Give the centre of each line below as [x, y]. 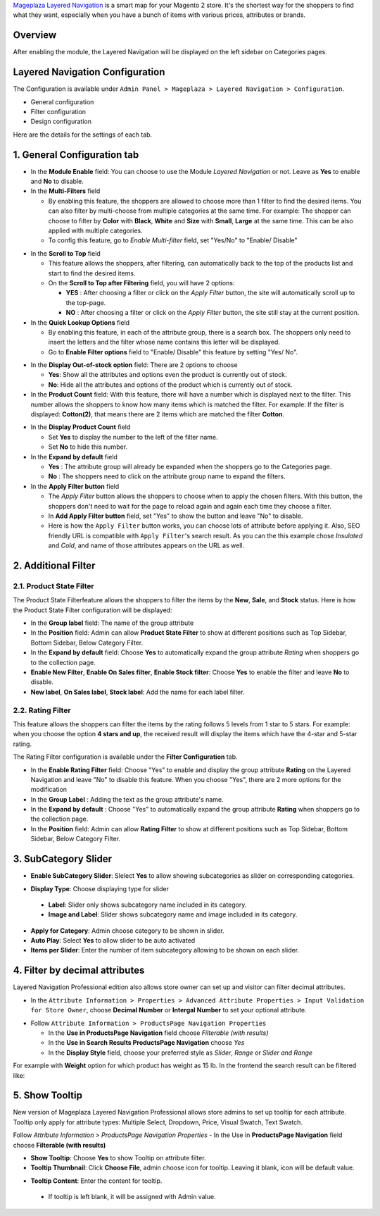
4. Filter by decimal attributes [79, 970]
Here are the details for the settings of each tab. [83, 135]
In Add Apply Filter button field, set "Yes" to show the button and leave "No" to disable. [176, 516]
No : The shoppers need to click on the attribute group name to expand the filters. [167, 476]
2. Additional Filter [54, 565]
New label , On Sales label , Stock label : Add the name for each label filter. [138, 692]
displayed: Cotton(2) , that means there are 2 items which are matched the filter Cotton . [158, 414]
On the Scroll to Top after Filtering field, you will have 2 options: [141, 283]
